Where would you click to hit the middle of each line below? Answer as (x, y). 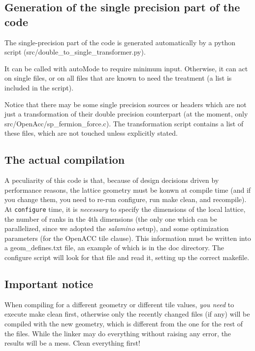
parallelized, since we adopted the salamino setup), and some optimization (117, 228)
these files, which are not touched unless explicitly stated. (91, 133)
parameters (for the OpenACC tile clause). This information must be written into (128, 238)
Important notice (49, 283)
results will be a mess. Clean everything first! (72, 343)
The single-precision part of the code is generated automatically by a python (120, 42)
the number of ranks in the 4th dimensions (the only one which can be (111, 219)
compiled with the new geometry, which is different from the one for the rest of (124, 323)
